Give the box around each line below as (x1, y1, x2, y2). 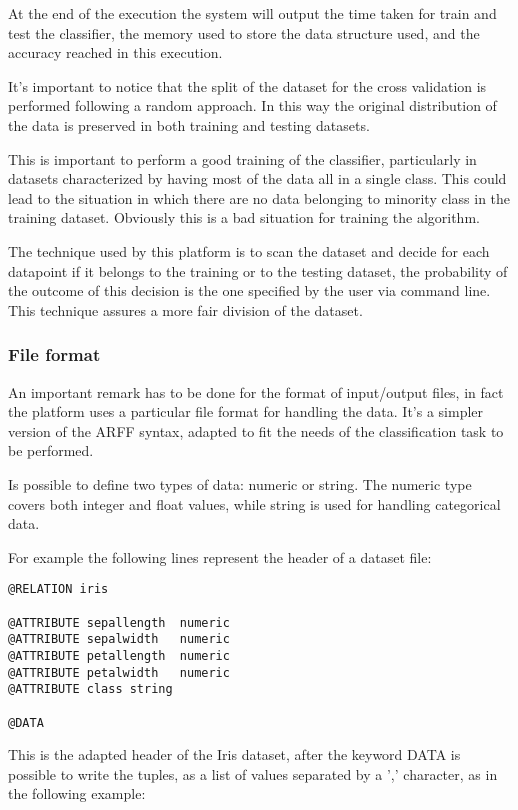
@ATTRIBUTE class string (8, 682, 173, 697)
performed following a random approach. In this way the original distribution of (8, 95, 497, 116)
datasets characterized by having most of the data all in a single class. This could (8, 168, 507, 189)
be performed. (8, 440, 94, 461)
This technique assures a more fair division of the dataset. (8, 299, 363, 320)
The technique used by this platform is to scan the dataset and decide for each (8, 240, 490, 261)
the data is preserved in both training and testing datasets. (8, 114, 370, 135)
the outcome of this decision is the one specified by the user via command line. (8, 280, 491, 301)
